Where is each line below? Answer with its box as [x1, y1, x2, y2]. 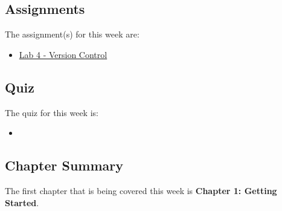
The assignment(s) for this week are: [5, 28, 139, 41]
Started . [5, 196, 39, 209]
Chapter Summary [5, 156, 123, 175]
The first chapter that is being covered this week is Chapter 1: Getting [5, 184, 277, 196]
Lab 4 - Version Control [19, 48, 107, 60]
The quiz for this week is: [5, 106, 98, 118]
